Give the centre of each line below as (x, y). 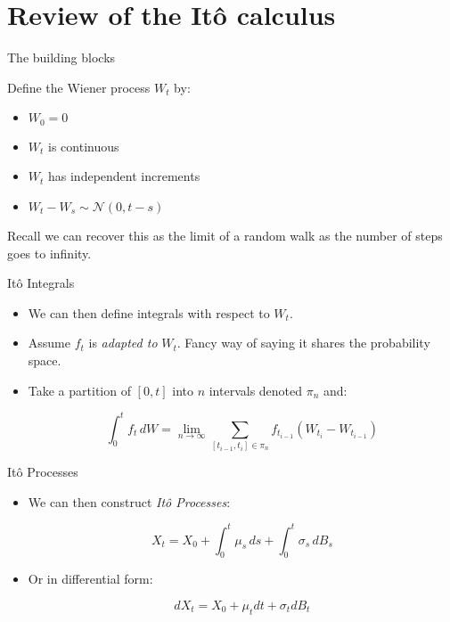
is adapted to (123, 343)
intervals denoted (256, 390)
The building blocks (61, 57)
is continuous (84, 146)
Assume (49, 343)
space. (45, 360)
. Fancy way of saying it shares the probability (303, 343)
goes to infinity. (49, 253)
